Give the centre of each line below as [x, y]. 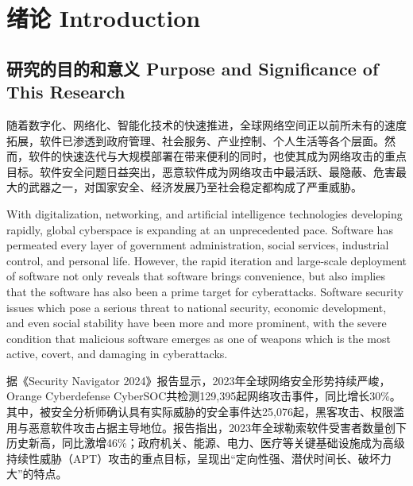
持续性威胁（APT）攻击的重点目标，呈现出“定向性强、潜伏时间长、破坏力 [199, 458]
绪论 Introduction [104, 18]
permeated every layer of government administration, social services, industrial [198, 245]
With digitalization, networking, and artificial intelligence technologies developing [205, 213]
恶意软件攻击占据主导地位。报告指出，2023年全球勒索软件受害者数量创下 [217, 427]
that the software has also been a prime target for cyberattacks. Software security [205, 291]
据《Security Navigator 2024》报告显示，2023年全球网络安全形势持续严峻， [199, 380]
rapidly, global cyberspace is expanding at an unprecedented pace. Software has [200, 229]
